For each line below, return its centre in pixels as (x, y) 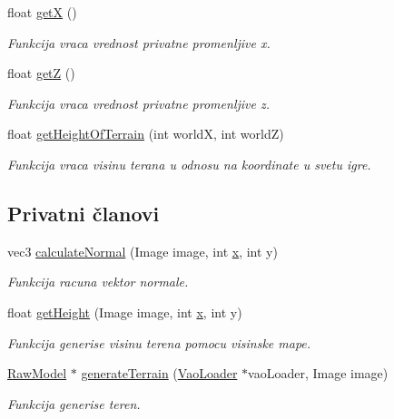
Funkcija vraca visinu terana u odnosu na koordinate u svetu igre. (189, 164)
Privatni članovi (84, 213)
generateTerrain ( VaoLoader (159, 373)
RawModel (37, 373)
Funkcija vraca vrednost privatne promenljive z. (138, 103)
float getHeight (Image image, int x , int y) (125, 312)
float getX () (42, 12)
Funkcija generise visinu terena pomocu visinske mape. (159, 342)
